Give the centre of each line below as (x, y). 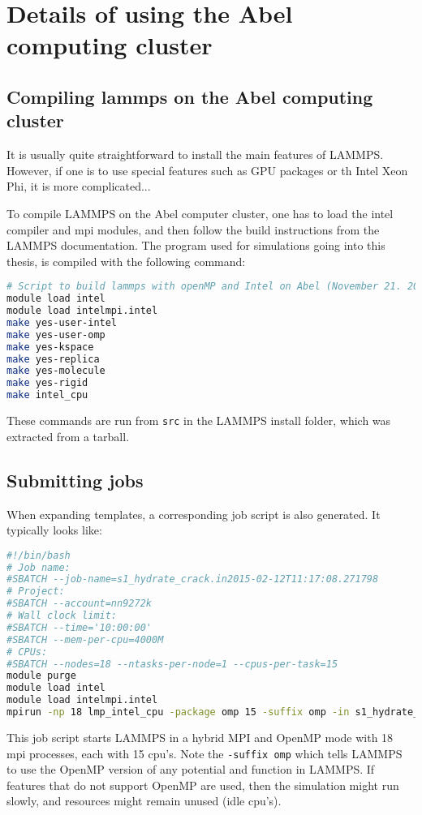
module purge (41, 676)
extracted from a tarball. (68, 436)
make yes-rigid (47, 383)
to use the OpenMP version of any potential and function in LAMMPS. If (191, 769)
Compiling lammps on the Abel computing (190, 96)
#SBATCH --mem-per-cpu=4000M (85, 639)
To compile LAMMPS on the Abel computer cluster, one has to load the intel (200, 213)
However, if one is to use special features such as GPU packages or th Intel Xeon (207, 170)
